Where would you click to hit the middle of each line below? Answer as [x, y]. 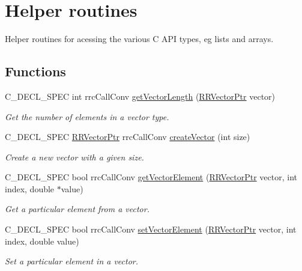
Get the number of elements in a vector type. [87, 116]
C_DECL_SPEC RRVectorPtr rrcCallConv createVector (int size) [128, 137]
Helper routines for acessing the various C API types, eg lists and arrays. [139, 39]
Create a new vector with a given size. [74, 157]
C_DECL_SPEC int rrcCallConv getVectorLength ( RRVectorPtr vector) [140, 96]
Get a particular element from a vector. [77, 209]
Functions [35, 71]
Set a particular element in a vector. [72, 261]
